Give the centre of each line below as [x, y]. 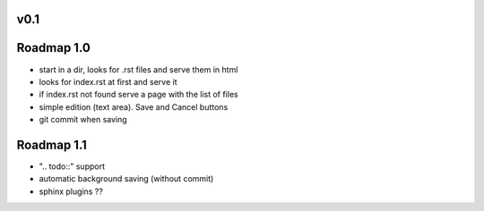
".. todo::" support [72, 166]
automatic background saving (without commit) [126, 179]
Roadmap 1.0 [54, 48]
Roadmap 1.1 [52, 144]
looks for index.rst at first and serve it [108, 81]
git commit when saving [83, 120]
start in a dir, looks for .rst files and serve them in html [138, 69]
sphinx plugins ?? [71, 191]
